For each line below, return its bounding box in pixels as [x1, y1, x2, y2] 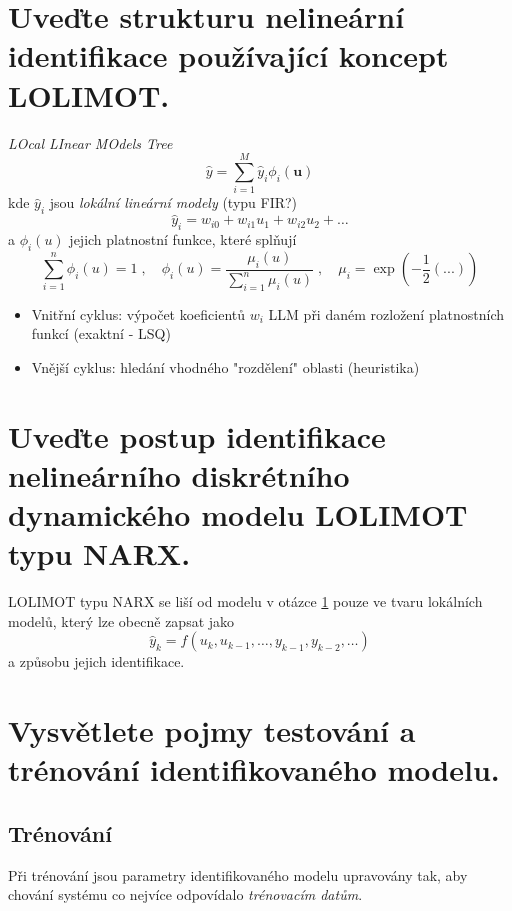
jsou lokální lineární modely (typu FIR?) [49, 192, 298, 213]
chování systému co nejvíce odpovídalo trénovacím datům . [8, 884, 363, 905]
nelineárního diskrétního [8, 454, 350, 495]
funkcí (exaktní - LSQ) [31, 323, 171, 344]
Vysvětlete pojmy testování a [8, 710, 416, 751]
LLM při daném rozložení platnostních [268, 303, 505, 324]
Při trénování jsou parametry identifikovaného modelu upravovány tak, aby [8, 864, 468, 885]
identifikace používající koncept [8, 35, 449, 76]
